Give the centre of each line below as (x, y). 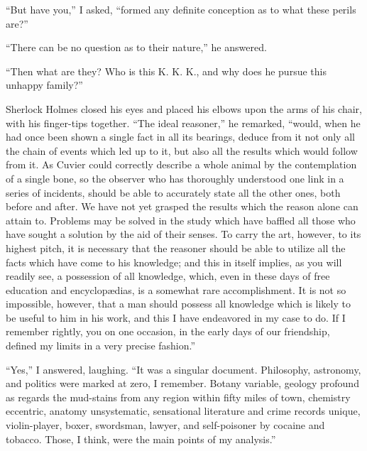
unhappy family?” (44, 85)
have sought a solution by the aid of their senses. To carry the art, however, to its (183, 234)
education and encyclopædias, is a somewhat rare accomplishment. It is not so (176, 289)
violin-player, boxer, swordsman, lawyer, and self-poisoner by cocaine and (165, 425)
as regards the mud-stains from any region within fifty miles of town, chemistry (178, 397)
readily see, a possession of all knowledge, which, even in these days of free (168, 276)
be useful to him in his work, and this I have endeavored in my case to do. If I (176, 317)
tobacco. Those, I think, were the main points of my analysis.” (141, 439)
